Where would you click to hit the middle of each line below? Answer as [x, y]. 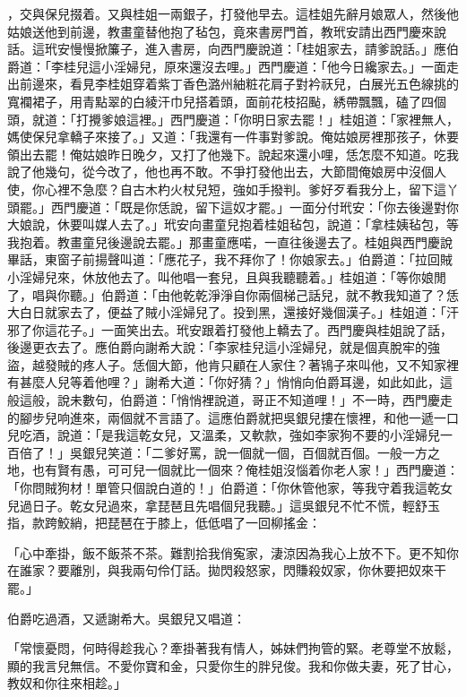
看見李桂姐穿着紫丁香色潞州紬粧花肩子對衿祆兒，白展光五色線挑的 [264, 84]
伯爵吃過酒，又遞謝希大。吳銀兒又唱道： [126, 618]
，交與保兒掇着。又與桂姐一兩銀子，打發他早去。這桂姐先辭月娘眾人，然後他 [233, 13]
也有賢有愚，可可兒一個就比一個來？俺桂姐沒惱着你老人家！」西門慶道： [245, 470]
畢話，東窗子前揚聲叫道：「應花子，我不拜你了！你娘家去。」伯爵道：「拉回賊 [230, 259]
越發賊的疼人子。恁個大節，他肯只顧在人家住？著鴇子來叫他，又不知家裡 [245, 364]
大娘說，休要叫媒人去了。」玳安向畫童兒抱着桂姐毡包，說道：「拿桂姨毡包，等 [233, 224]
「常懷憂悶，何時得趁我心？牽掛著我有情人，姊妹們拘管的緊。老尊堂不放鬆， [233, 648]
